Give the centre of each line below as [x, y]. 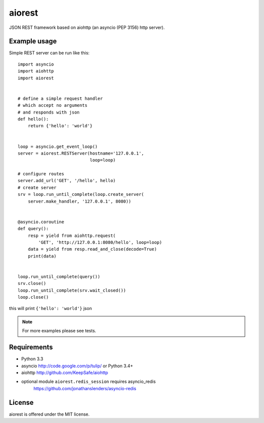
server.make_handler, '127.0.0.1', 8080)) [79, 201]
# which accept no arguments [53, 106]
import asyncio [36, 64]
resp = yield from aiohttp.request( [72, 235]
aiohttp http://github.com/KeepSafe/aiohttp [65, 373]
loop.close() [33, 297]
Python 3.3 [32, 359]
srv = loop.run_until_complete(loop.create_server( [81, 194]
